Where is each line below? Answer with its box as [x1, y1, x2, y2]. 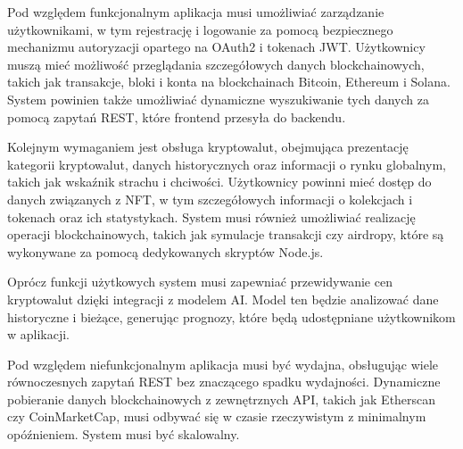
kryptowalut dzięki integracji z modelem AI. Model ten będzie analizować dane [7, 289, 439, 308]
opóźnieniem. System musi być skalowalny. [7, 425, 240, 444]
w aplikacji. [7, 325, 70, 344]
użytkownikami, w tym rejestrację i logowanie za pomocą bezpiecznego [7, 20, 393, 38]
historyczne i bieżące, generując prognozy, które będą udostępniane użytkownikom [7, 307, 456, 326]
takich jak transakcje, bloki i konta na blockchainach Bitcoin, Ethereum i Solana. [7, 72, 451, 91]
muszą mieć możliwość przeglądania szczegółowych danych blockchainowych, [7, 54, 425, 73]
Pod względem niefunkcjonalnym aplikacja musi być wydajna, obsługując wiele [7, 354, 439, 373]
